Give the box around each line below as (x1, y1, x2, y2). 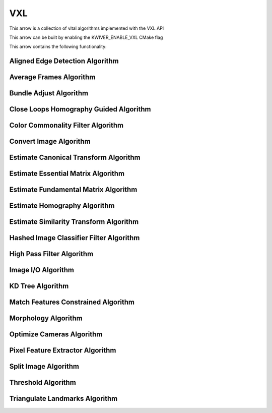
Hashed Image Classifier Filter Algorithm (9, 233, 140, 242)
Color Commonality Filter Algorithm (9, 121, 123, 130)
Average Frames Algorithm (9, 73, 96, 82)
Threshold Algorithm (9, 378, 77, 387)
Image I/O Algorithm (9, 266, 75, 274)
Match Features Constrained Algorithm (9, 298, 135, 307)
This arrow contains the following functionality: (9, 43, 107, 50)
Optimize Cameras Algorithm (9, 330, 103, 339)
